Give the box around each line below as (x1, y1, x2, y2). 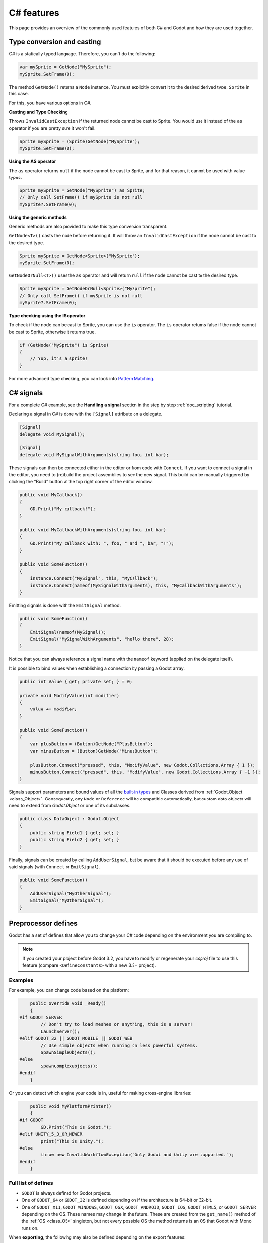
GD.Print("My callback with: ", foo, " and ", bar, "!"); (30, 541, 174, 546)
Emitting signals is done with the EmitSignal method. (9, 602, 121, 608)
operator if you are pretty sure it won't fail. (9, 125, 96, 131)
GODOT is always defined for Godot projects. (21, 1190, 112, 1196)
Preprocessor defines (9, 919, 78, 927)
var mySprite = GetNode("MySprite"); (19, 64, 112, 70)
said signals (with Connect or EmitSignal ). (9, 863, 100, 870)
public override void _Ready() (30, 1001, 106, 1006)
